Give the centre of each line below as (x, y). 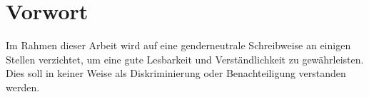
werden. (23, 87)
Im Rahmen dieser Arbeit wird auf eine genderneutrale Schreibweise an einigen (178, 45)
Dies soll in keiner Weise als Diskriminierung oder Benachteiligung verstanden (176, 73)
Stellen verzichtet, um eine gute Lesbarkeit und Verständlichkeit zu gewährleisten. (185, 59)
